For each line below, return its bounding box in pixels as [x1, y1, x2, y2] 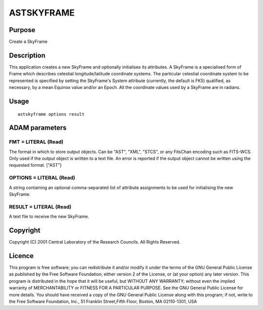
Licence [9, 252, 34, 260]
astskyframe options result [18, 111, 85, 117]
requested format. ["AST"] [9, 162, 62, 168]
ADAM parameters [9, 124, 67, 132]
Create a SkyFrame [9, 39, 48, 45]
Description [9, 51, 46, 59]
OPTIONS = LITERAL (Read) [9, 174, 75, 181]
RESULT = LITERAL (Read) [9, 203, 72, 210]
